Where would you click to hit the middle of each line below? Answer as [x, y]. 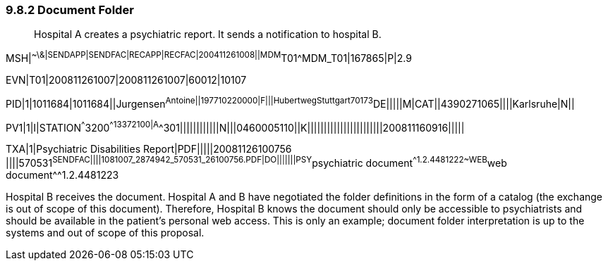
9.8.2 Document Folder [70, 10]
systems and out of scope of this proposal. [105, 233]
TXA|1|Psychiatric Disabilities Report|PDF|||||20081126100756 [149, 149]
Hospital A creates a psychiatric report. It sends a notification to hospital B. [208, 34]
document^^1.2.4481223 [62, 175]
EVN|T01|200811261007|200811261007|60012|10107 [126, 80]
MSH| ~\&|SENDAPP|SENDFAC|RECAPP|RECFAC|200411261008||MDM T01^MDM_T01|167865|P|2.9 [209, 57]
